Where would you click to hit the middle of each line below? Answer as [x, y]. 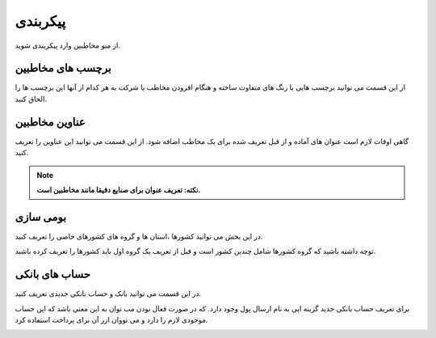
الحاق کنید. [31, 99]
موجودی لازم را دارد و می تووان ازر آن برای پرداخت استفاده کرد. [111, 319]
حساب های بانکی [52, 275]
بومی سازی [40, 217]
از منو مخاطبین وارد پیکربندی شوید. [68, 45]
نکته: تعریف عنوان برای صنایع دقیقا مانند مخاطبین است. [119, 189]
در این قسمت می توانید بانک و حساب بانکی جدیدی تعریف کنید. [108, 294]
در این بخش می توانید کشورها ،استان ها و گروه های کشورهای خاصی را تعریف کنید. [139, 236]
